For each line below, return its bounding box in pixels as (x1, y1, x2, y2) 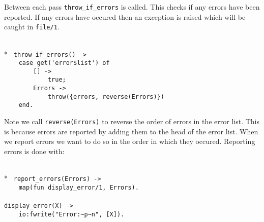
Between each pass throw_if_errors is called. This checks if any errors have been (4, 2, 260, 12)
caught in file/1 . (4, 21, 60, 32)
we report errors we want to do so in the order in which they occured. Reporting (4, 136, 255, 146)
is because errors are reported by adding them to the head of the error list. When (4, 126, 258, 136)
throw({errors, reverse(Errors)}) (47, 93, 164, 100)
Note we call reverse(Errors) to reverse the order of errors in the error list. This (4, 116, 259, 127)
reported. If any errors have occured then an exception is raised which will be (4, 11, 246, 22)
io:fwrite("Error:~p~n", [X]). (18, 210, 125, 218)
